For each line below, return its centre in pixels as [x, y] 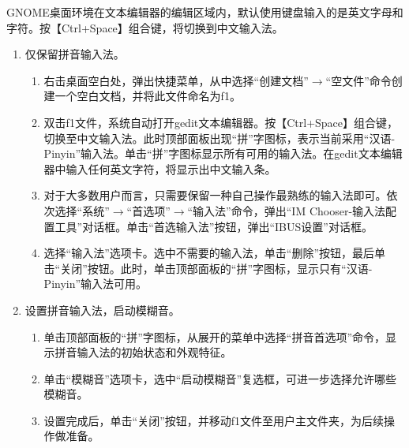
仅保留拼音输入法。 [75, 54]
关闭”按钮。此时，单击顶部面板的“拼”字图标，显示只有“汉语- [216, 268]
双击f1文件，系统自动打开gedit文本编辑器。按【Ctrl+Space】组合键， [221, 122]
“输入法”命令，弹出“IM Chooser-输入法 [287, 210]
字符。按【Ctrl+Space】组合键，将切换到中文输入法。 [145, 27]
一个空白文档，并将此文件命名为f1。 [148, 96]
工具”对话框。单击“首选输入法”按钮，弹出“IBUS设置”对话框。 [214, 226]
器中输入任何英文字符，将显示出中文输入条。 [160, 168]
